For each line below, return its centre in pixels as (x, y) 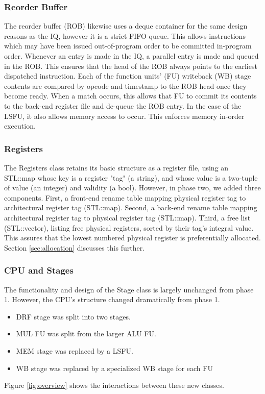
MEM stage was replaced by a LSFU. (75, 350)
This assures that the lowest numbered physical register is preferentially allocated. (132, 238)
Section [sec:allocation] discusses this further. (75, 247)
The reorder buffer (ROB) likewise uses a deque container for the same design (126, 26)
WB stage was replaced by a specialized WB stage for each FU (114, 368)
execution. (20, 126)
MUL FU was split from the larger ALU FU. (86, 334)
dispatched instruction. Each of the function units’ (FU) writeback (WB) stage (128, 76)
